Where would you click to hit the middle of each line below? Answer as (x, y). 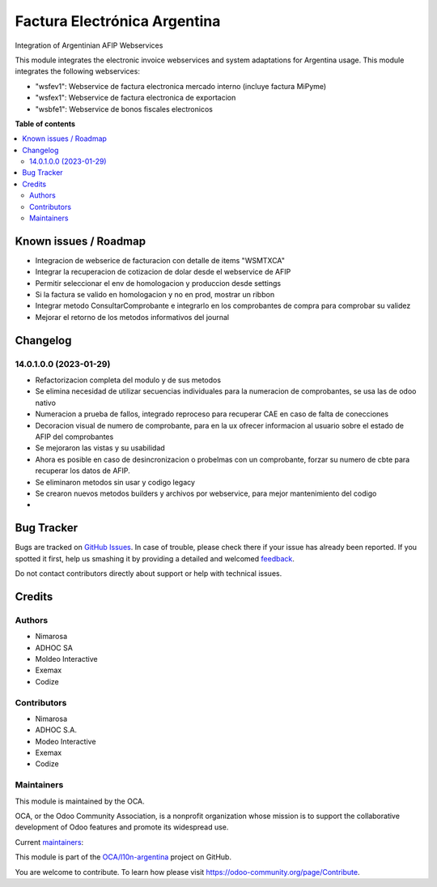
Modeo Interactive (66, 741)
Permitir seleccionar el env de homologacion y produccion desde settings (158, 283)
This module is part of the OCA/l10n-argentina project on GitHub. (123, 857)
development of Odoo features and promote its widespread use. (122, 827)
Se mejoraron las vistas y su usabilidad (100, 448)
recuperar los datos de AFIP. (83, 471)
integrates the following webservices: (78, 71)
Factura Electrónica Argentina (118, 21)
